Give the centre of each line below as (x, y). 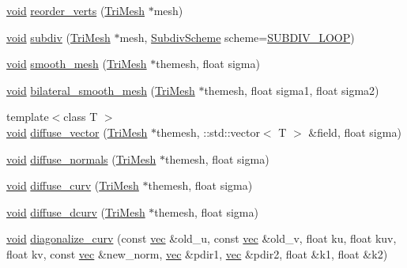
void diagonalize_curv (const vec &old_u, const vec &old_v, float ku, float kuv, (202, 238)
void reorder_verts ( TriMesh (76, 10)
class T (81, 117)
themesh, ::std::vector (208, 132)
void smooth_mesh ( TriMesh (77, 64)
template (28, 117)
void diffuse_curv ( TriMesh (73, 185)
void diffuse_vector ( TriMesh (77, 132)
